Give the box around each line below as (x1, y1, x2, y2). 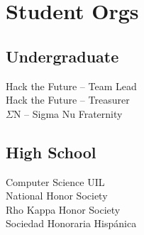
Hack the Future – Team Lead (6, 78, 137, 93)
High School (6, 141, 96, 163)
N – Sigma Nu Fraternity (13, 106, 123, 121)
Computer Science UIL (6, 174, 105, 189)
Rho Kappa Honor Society (6, 202, 121, 217)
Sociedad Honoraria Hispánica (6, 216, 137, 231)
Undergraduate (6, 45, 119, 67)
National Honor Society (6, 188, 108, 203)
